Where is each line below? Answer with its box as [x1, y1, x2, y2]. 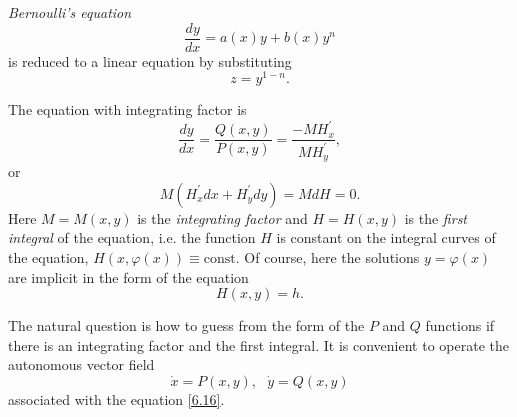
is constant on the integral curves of [276, 227, 496, 248]
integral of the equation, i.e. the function [8, 227, 256, 248]
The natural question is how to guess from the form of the [8, 315, 365, 336]
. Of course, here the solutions [235, 247, 420, 268]
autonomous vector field [8, 354, 155, 375]
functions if [425, 315, 495, 336]
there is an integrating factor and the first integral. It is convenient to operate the [8, 334, 509, 355]
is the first [404, 207, 468, 228]
